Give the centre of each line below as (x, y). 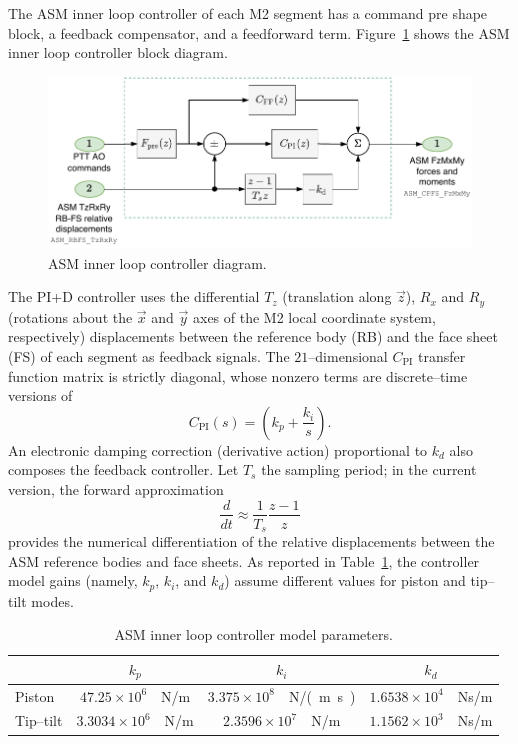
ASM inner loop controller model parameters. (253, 634)
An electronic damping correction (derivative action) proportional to (218, 449)
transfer (442, 355)
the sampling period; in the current (369, 469)
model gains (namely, (73, 580)
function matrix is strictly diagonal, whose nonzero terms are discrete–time (238, 375)
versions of (40, 395)
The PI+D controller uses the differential (134, 296)
